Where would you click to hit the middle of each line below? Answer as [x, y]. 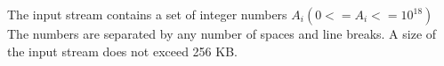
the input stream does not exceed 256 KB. [122, 51]
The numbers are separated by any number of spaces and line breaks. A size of [222, 33]
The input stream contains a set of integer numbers [147, 14]
